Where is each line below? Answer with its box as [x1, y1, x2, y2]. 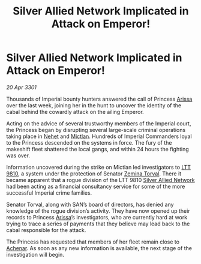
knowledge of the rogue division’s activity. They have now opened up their [6, 207, 190, 215]
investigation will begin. [6, 251, 65, 258]
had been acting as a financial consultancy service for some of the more [6, 183, 185, 190]
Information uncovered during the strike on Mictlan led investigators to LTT [6, 163, 191, 171]
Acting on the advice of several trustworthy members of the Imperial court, [6, 119, 191, 127]
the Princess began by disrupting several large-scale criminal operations [6, 126, 186, 133]
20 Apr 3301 [6, 83, 37, 91]
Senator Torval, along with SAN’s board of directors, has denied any [6, 201, 174, 208]
